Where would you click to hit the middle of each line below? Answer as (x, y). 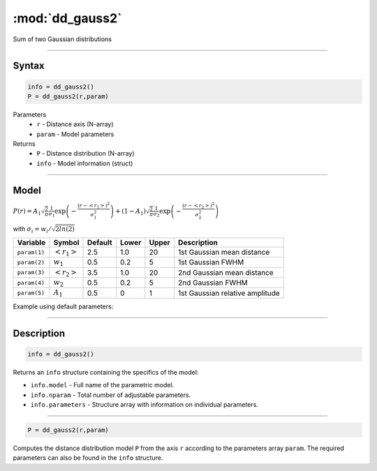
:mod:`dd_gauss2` (67, 18)
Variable (31, 242)
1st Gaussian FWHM (211, 262)
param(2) (31, 262)
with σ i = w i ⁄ (32, 229)
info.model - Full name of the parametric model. (102, 385)
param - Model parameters (75, 134)
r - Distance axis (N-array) (75, 124)
